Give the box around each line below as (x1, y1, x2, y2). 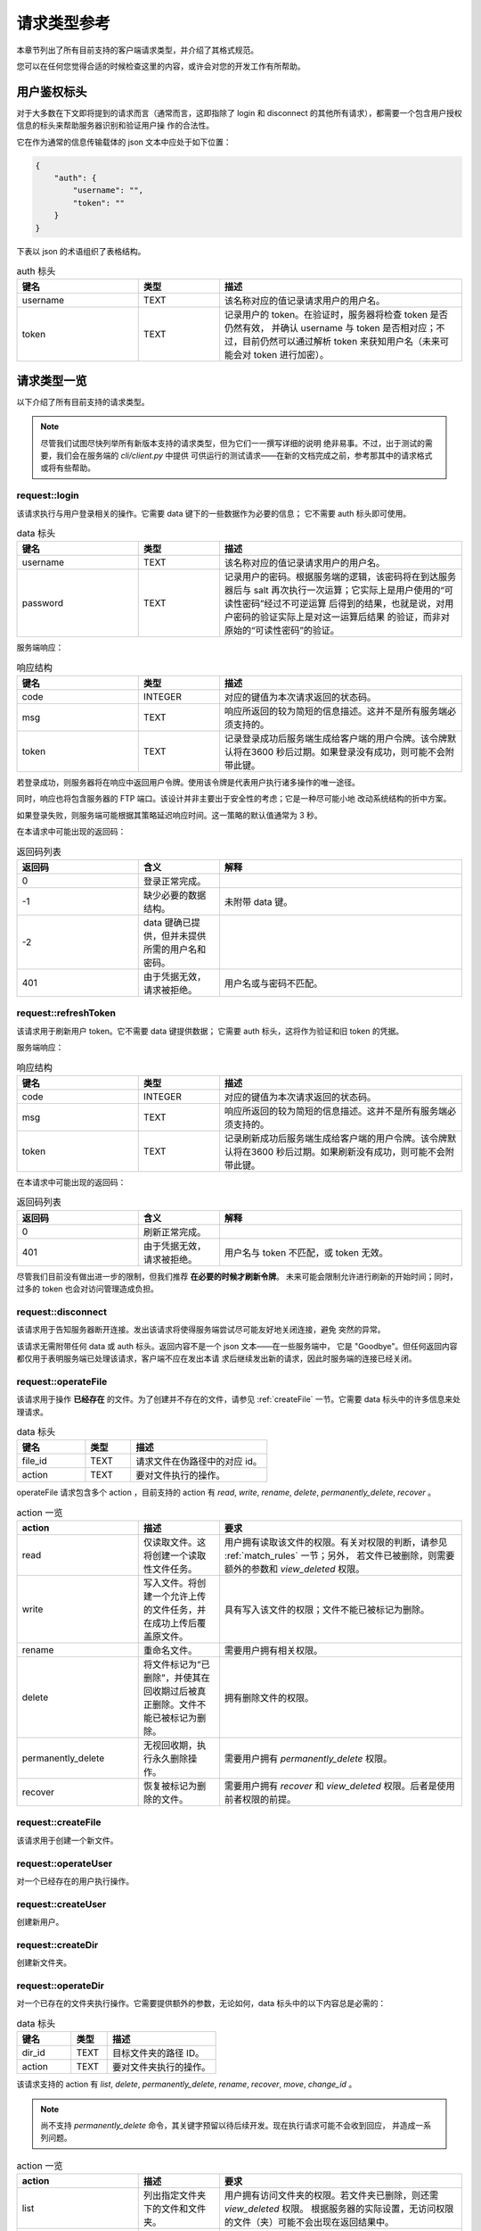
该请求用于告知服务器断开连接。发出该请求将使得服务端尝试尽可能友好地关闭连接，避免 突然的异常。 (16, 1324, 386, 1335)
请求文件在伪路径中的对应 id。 (135, 1456, 263, 1468)
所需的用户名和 (143, 943, 207, 955)
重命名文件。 (143, 1645, 198, 1657)
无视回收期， (143, 1739, 198, 1752)
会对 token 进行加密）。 (232, 349, 330, 361)
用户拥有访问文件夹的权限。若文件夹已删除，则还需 (224, 2189, 439, 2202)
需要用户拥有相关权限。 (224, 1645, 323, 1657)
